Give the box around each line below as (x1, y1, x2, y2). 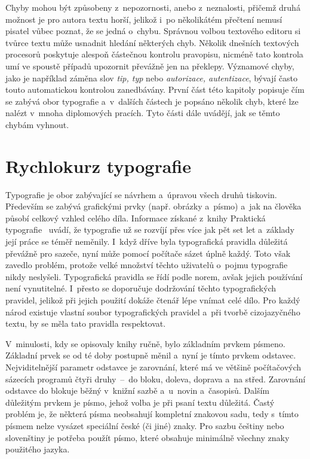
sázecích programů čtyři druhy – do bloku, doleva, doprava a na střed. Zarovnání (5, 372, 306, 385)
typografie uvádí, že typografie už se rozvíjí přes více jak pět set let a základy (5, 223, 294, 236)
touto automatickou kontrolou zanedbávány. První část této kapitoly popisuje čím (5, 83, 305, 96)
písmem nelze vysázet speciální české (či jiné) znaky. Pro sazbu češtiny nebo (5, 419, 284, 431)
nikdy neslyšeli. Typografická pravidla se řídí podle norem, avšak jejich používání (5, 270, 303, 282)
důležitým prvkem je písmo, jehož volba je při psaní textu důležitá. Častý (5, 396, 275, 408)
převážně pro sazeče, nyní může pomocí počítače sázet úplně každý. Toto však (5, 247, 291, 259)
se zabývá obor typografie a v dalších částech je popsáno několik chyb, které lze (5, 95, 299, 107)
